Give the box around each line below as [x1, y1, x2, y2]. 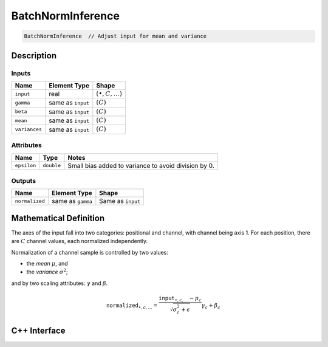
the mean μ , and [26, 260, 68, 267]
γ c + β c [201, 302, 220, 311]
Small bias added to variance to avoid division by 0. [67, 161, 215, 170]
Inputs [11, 69, 31, 77]
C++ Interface [11, 326, 66, 336]
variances [15, 126, 43, 133]
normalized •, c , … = [106, 302, 158, 311]
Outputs [11, 176, 36, 185]
